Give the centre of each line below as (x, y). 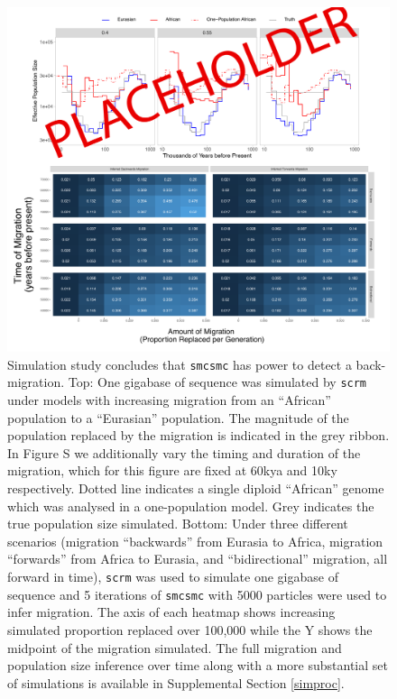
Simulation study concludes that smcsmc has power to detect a (180, 364)
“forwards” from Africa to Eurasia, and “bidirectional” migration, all (198, 559)
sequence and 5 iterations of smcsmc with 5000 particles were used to (197, 594)
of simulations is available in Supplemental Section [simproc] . (176, 682)
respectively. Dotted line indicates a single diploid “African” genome (196, 488)
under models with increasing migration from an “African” (169, 400)
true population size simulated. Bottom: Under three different (178, 524)
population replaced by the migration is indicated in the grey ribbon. (198, 435)
